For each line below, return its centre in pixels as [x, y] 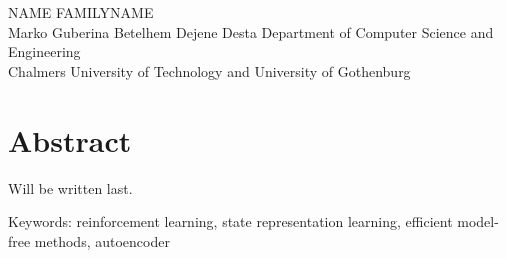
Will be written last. [70, 187]
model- [478, 221]
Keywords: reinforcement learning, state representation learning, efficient [230, 221]
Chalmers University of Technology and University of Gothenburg [209, 70]
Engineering [44, 51]
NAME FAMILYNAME [81, 12]
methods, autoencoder [102, 240]
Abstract [70, 139]
